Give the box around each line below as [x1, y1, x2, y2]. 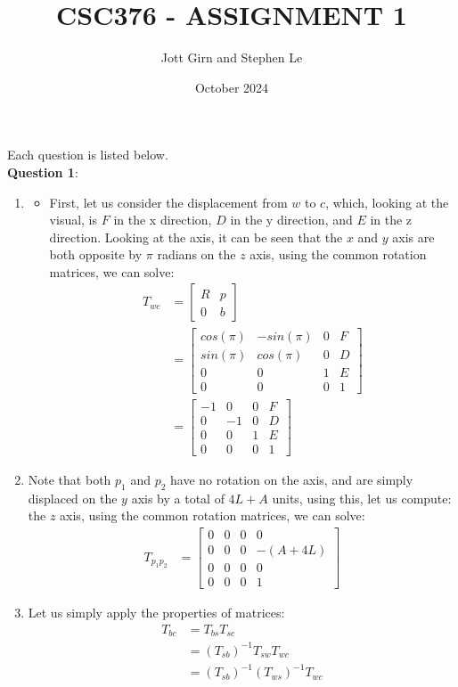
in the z [370, 210, 413, 229]
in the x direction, [113, 210, 212, 229]
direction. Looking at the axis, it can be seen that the [49, 227, 343, 246]
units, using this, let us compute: [272, 488, 452, 507]
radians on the [157, 245, 236, 264]
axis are [392, 227, 435, 246]
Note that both [28, 470, 111, 488]
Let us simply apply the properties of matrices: [28, 602, 285, 621]
